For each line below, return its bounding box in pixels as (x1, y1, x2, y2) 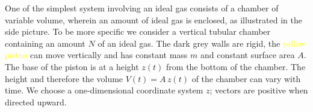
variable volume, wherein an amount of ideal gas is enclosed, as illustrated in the (5, 13, 302, 26)
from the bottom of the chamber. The (166, 60, 306, 72)
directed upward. (5, 95, 67, 108)
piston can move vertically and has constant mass (5, 49, 188, 61)
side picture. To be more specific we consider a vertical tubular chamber (5, 25, 271, 38)
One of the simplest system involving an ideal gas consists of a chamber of (5, 2, 279, 14)
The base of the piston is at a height (5, 60, 139, 72)
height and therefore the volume (5, 72, 123, 84)
